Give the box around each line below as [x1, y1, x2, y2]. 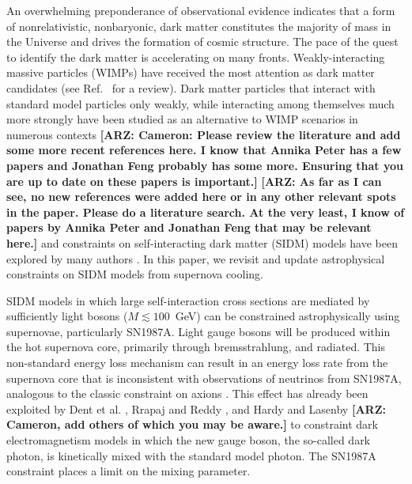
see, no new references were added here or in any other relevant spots [6, 188, 396, 205]
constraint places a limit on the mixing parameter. [6, 463, 251, 479]
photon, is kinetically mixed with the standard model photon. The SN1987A [6, 447, 376, 463]
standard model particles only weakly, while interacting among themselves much [6, 95, 395, 112]
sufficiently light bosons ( [6, 308, 128, 324]
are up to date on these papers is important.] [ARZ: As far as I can [6, 172, 382, 189]
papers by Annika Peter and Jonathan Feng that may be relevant [6, 219, 372, 236]
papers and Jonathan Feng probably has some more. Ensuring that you [6, 157, 403, 173]
